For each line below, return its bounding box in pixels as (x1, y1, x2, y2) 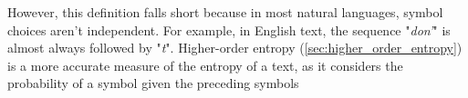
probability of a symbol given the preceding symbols (7, 73, 299, 93)
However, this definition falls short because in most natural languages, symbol (7, 3, 443, 21)
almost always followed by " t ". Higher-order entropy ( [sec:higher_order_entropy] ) (7, 38, 463, 57)
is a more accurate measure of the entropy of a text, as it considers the (7, 55, 403, 74)
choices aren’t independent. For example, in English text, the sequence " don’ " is (7, 20, 451, 39)
